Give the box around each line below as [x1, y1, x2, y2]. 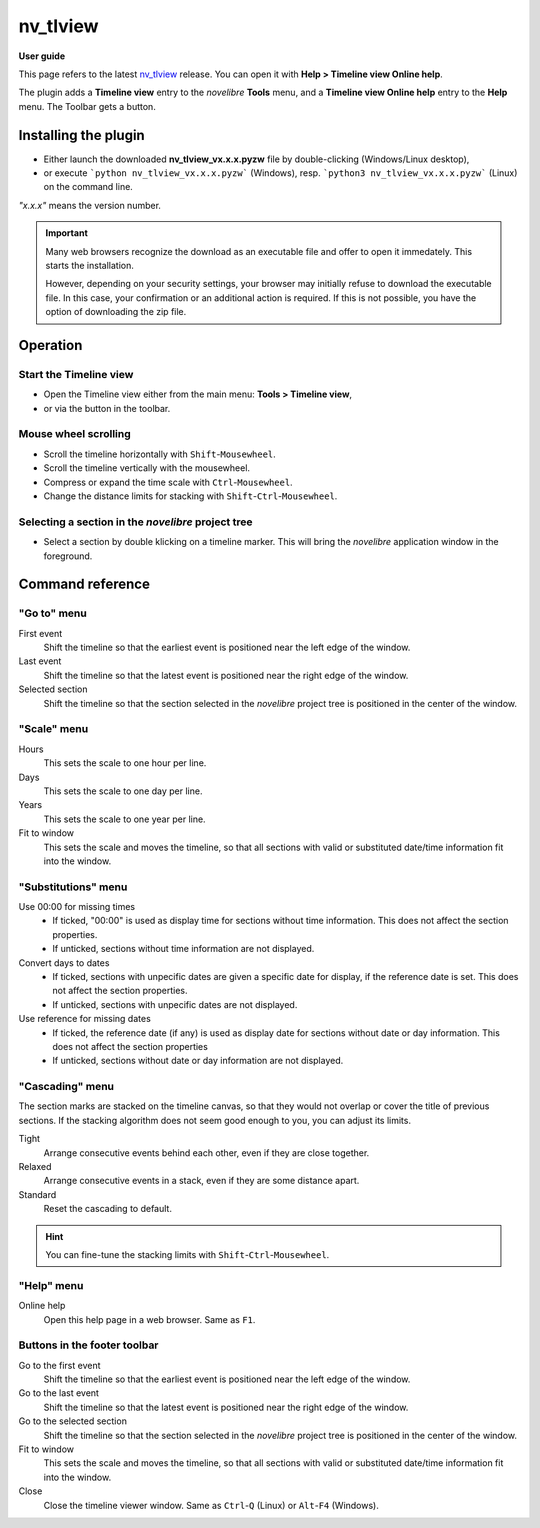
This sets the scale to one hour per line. [43, 757, 207, 769]
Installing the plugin [18, 126, 145, 144]
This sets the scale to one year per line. [43, 813, 206, 825]
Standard [18, 1188, 57, 1200]
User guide [18, 50, 65, 62]
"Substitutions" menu [18, 880, 128, 894]
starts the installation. [45, 259, 134, 271]
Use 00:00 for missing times [18, 901, 135, 913]
